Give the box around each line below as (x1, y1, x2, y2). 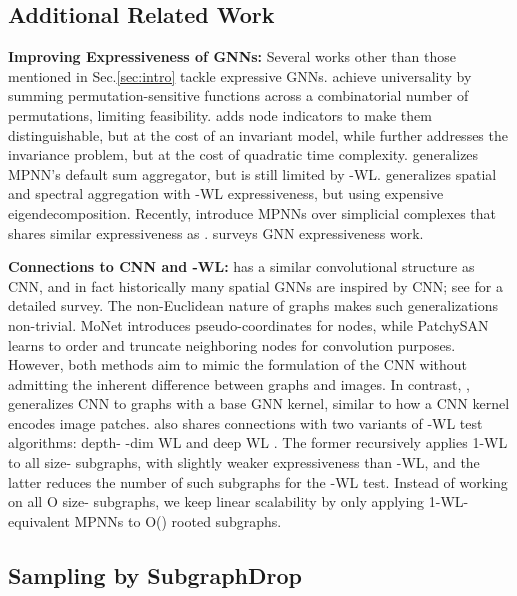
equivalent (8, 510, 70, 531)
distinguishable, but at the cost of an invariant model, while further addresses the (8, 124, 508, 145)
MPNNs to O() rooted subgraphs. (74, 510, 282, 531)
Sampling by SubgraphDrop (8, 559, 302, 590)
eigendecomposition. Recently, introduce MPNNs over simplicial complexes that (8, 202, 497, 223)
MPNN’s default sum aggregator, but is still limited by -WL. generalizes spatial (8, 163, 497, 184)
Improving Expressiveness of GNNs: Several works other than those (8, 46, 457, 67)
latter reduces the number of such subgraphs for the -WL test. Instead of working (8, 471, 508, 492)
